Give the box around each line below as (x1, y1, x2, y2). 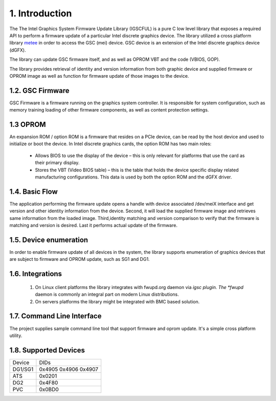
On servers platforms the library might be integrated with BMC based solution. (35, 298, 200, 304)
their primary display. (35, 160, 80, 166)
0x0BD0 (39, 386, 59, 393)
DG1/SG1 (12, 366, 34, 373)
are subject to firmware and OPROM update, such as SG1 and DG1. (9, 256, 150, 262)
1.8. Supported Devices (9, 346, 85, 354)
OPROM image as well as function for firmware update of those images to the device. (9, 73, 189, 79)
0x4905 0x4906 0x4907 (39, 366, 99, 373)
